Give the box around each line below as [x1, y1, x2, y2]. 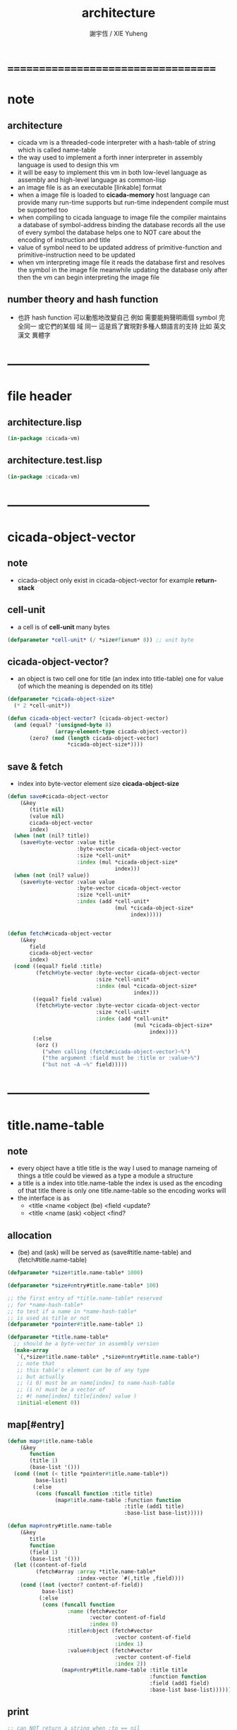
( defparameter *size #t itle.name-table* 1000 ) [7, 1269, 143, 1276]
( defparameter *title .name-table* [7, 1333, 109, 1341]
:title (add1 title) [123, 1503, 185, 1511]
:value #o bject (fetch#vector [67, 1647, 153, 1654]
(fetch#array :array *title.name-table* [35, 1568, 157, 1575]
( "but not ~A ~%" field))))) [42, 1061, 128, 1068]
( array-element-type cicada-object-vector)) [54, 728, 188, 735]
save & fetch [7, 761, 63, 773]
